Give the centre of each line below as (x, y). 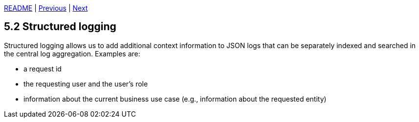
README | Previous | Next (46, 8)
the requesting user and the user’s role (86, 84)
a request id (43, 69)
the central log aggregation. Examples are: (72, 53)
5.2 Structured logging (60, 27)
